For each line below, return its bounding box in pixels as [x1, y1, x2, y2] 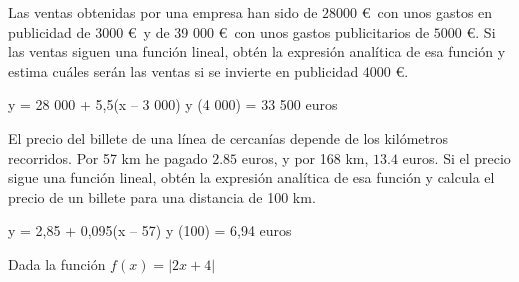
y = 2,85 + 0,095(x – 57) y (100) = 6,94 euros [8, 220, 292, 241]
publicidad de [8, 21, 91, 42]
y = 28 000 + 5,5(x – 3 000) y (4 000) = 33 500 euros [8, 94, 338, 115]
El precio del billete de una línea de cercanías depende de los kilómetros [8, 127, 448, 148]
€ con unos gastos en [361, 2, 493, 22]
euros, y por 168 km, [241, 147, 369, 168]
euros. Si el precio [402, 147, 511, 168]
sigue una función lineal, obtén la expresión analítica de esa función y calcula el [8, 167, 495, 188]
